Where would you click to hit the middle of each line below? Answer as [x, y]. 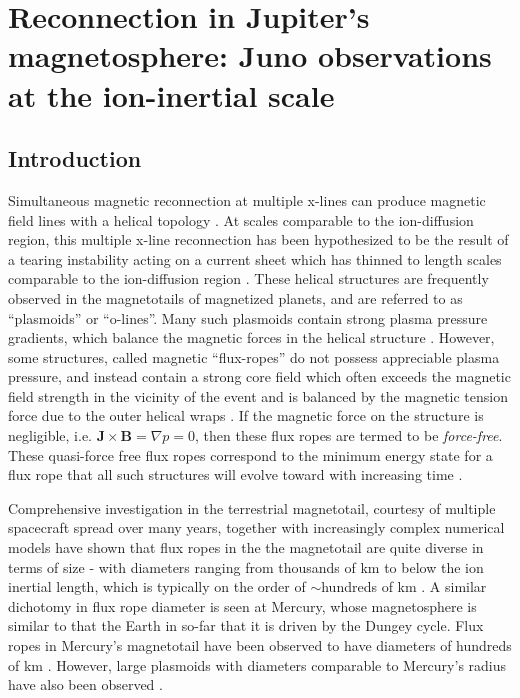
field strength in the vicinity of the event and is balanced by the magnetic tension [258, 395]
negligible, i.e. [50, 435]
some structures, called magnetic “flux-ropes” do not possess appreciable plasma [254, 356]
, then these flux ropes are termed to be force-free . [349, 435]
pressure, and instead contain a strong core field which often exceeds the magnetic [259, 376]
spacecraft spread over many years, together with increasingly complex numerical [256, 527]
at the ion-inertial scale [171, 94]
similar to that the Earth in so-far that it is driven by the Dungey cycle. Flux [246, 625]
